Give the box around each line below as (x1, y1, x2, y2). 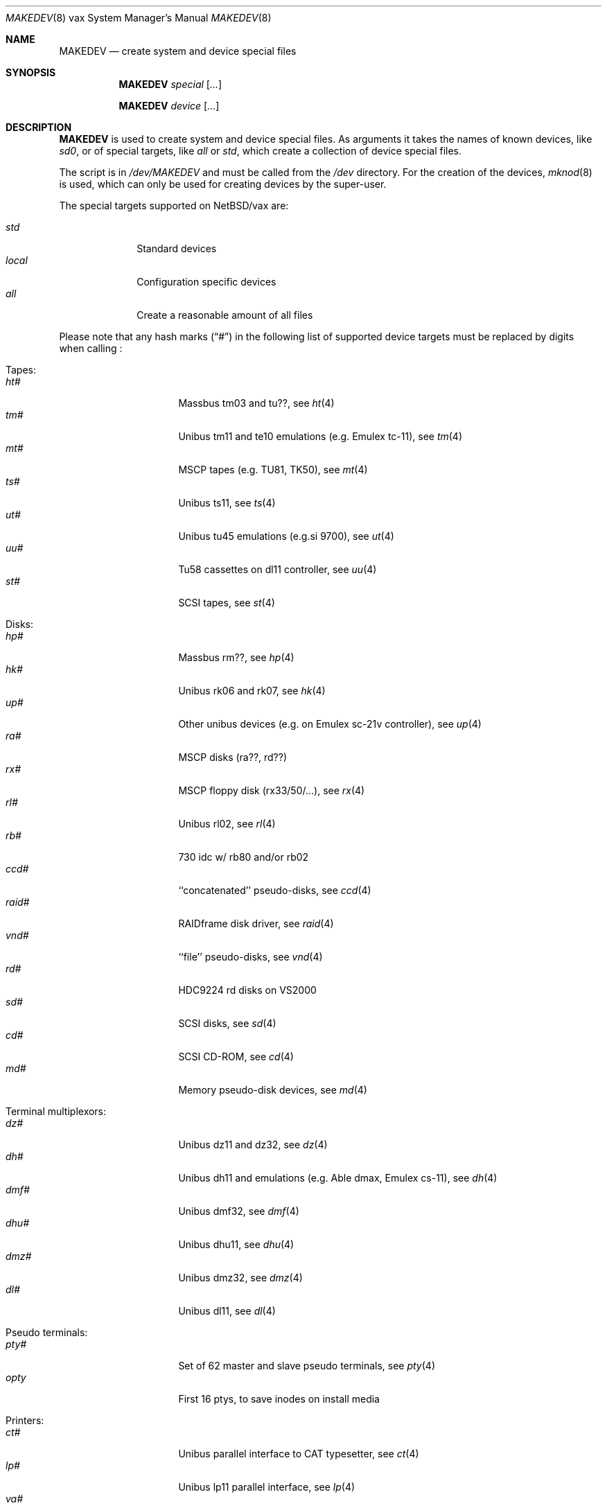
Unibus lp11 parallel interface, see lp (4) (178, 1481, 355, 1493)
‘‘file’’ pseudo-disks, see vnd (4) (178, 951, 323, 963)
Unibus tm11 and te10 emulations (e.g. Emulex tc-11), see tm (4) (178, 430, 463, 442)
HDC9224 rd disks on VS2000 (178, 984, 317, 996)
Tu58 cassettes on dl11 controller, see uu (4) (178, 563, 377, 575)
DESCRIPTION (6, 121, 72, 133)
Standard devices (137, 243, 217, 254)
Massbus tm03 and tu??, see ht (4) (178, 397, 335, 409)
